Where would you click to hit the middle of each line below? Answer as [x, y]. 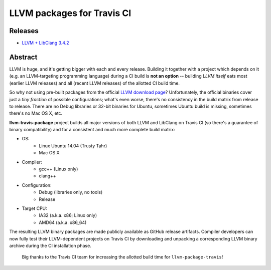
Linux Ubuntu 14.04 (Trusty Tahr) [73, 146]
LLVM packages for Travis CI [70, 13]
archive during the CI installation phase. [50, 245]
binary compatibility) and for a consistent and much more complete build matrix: [92, 130]
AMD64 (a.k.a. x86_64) [63, 222]
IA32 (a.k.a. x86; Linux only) [68, 215]
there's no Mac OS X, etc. [36, 113]
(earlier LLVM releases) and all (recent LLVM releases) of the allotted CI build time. [95, 83]
